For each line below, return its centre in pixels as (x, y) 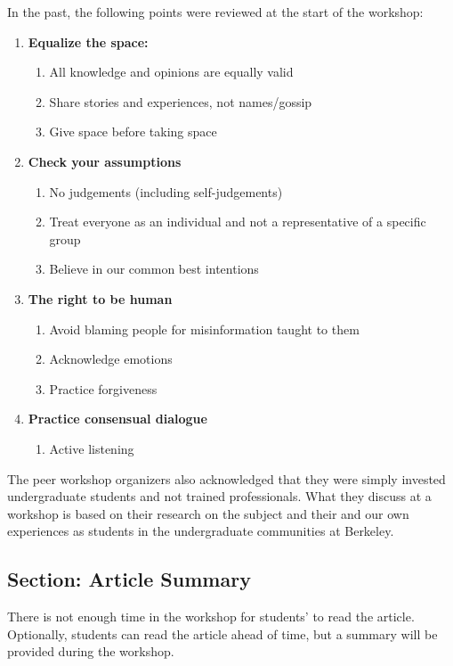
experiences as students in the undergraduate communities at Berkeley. (201, 531)
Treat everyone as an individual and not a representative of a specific (238, 222)
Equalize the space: (88, 41)
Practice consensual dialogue (117, 419)
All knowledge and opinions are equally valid (171, 72)
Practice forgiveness (103, 388)
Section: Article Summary (129, 579)
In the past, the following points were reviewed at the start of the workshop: (215, 12)
